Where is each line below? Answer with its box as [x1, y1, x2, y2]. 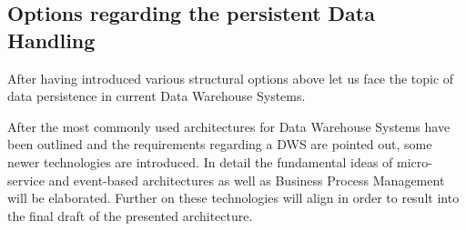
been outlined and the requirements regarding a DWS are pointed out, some [7, 135, 432, 154]
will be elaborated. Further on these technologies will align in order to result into [7, 188, 460, 207]
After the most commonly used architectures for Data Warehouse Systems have [7, 116, 451, 136]
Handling [7, 25, 96, 54]
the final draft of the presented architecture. [7, 206, 253, 225]
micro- [397, 152, 432, 171]
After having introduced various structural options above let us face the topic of [7, 68, 454, 87]
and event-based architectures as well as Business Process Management [48, 170, 445, 189]
